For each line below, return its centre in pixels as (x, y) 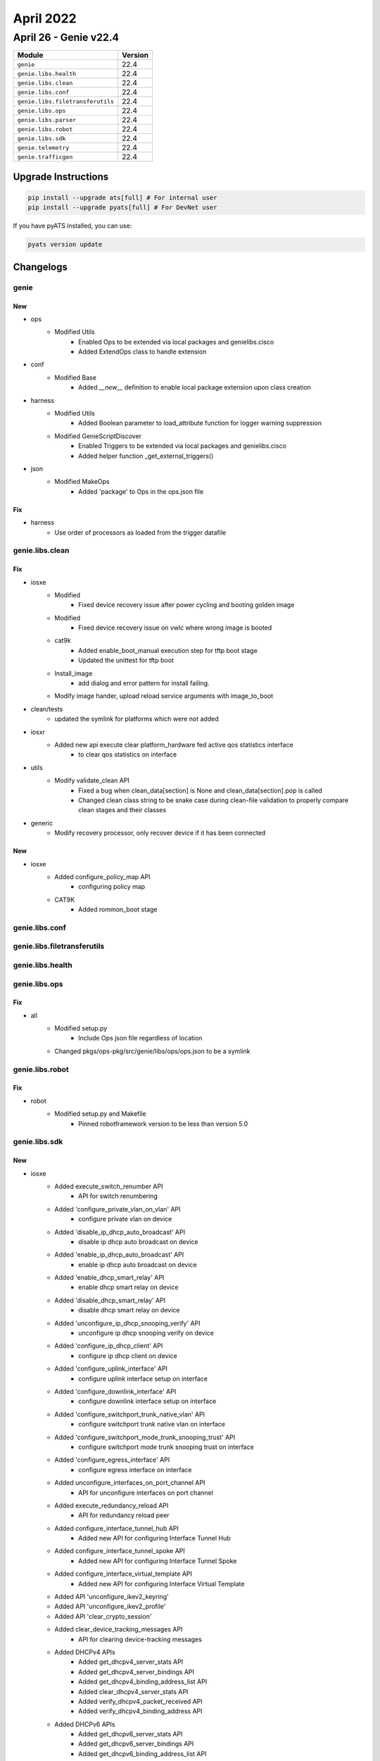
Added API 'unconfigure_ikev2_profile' (110, 1607)
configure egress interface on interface (135, 1469)
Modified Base (75, 378)
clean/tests (47, 709)
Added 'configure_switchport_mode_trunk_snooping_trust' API (145, 1437)
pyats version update (65, 244)
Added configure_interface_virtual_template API (123, 1574)
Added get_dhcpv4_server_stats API (131, 1662)
